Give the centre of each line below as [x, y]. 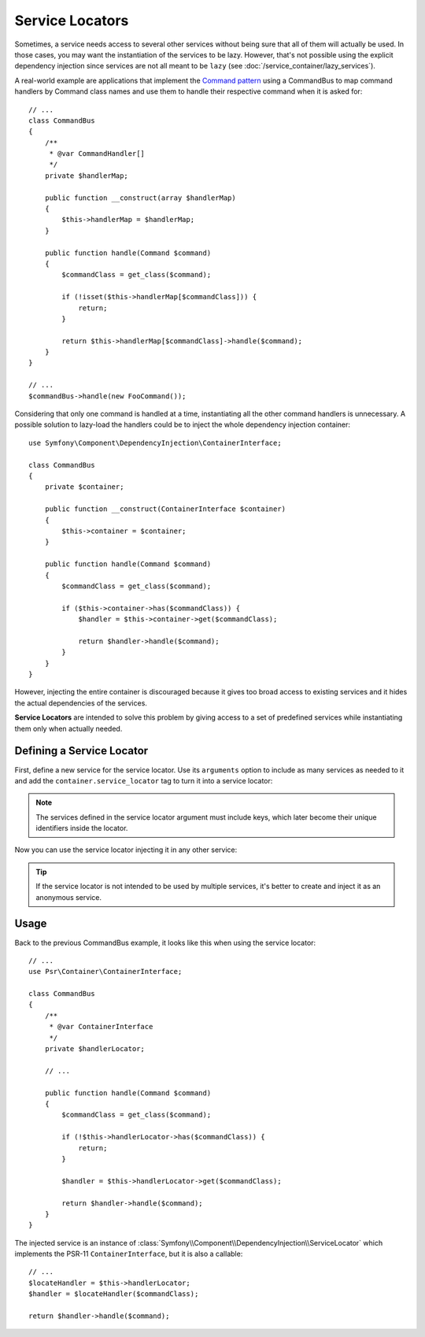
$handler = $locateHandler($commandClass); [114, 1294]
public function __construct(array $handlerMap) [140, 198]
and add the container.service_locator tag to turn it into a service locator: [144, 780]
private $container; [84, 487]
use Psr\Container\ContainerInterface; [105, 972]
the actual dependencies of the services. [81, 703]
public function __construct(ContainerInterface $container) [165, 509]
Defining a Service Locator [81, 751]
